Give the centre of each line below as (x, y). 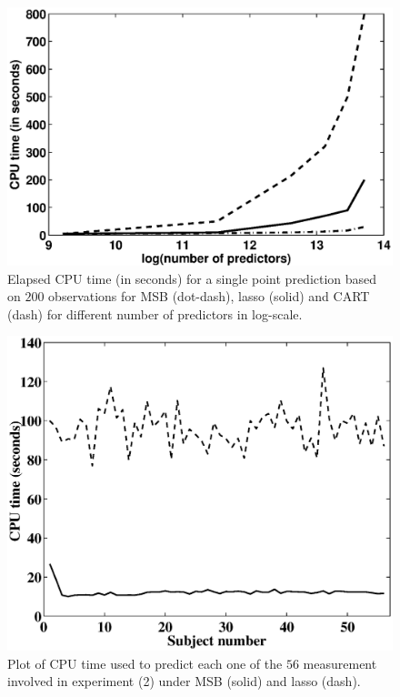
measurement (340, 663)
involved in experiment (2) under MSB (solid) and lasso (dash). (184, 681)
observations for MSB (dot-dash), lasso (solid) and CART (209, 296)
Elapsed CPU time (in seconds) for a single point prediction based (192, 278)
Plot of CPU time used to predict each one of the (145, 663)
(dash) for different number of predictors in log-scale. (155, 313)
